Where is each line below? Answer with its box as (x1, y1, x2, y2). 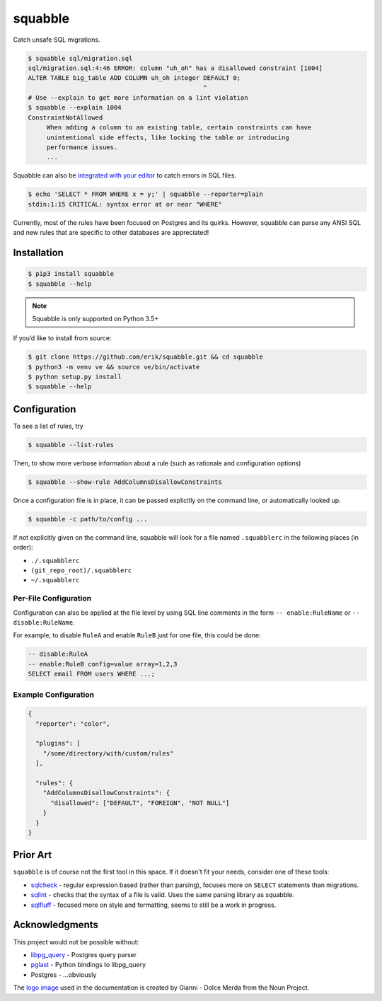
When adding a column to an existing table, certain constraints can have (46, 124, 312, 132)
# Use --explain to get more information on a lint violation (28, 94, 248, 102)
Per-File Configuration (13, 594, 92, 603)
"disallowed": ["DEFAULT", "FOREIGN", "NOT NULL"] (50, 799, 230, 806)
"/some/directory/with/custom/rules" (42, 749, 174, 757)
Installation (13, 246, 64, 258)
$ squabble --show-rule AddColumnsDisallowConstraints (28, 478, 222, 486)
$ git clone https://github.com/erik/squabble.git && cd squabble (28, 353, 263, 361)
